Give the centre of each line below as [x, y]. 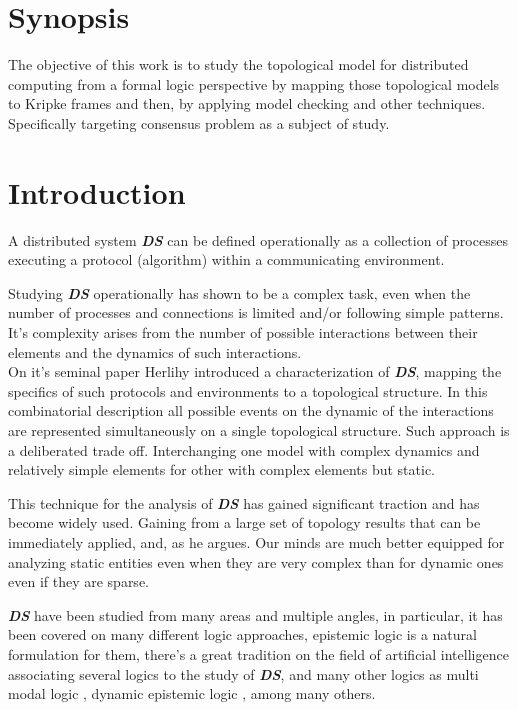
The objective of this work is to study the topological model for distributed [238, 64]
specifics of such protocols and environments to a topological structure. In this [248, 390]
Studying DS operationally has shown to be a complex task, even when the [239, 292]
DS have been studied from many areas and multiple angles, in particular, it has [255, 614]
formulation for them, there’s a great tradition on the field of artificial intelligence [258, 653]
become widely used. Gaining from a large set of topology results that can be [244, 522]
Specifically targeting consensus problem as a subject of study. [199, 122]
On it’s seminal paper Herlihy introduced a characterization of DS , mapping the [255, 371]
